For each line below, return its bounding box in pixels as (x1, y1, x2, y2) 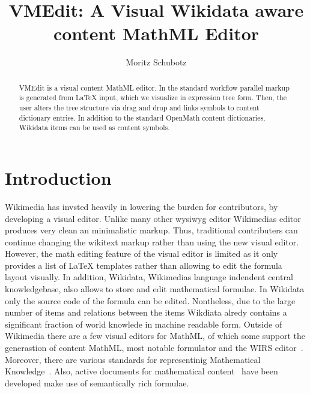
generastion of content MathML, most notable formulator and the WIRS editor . (5, 341, 303, 354)
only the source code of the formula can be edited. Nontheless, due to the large (5, 294, 296, 307)
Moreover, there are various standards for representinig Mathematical (5, 353, 261, 365)
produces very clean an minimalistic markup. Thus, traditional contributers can (5, 224, 298, 236)
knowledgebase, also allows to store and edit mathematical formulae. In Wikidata (5, 283, 305, 295)
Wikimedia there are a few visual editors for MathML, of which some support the (5, 329, 306, 342)
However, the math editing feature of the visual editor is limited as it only (5, 247, 278, 260)
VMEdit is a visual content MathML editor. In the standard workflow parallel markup (19, 82, 290, 92)
